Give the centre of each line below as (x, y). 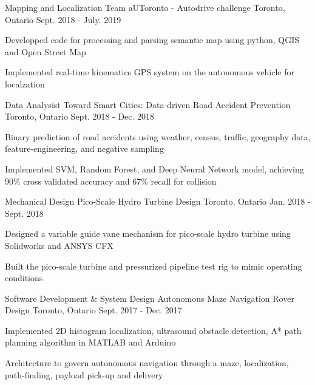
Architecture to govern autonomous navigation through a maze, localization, (147, 363)
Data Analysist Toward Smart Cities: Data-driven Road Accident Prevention (148, 104)
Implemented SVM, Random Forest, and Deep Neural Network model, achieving (154, 169)
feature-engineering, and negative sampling (84, 148)
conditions (24, 278)
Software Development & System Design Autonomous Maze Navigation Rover (150, 298)
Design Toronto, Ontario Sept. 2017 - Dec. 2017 (93, 310)
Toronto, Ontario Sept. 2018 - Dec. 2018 (80, 116)
